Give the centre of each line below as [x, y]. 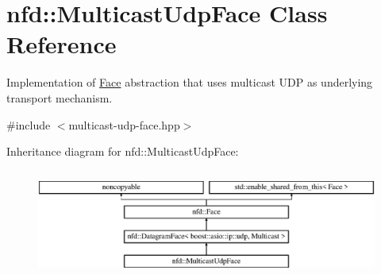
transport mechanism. [60, 97]
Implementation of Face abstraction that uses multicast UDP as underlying [190, 82]
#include [29, 124]
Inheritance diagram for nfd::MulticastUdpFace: [123, 151]
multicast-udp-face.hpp [124, 124]
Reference [62, 44]
